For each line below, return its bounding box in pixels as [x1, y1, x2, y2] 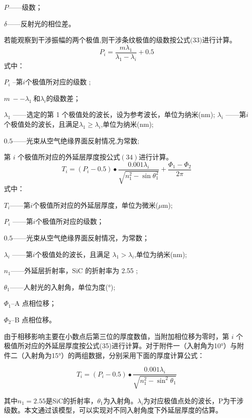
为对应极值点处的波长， [143, 395, 219, 405]
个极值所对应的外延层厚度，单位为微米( [33, 199, 158, 210]
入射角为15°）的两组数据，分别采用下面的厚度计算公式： [24, 350, 205, 360]
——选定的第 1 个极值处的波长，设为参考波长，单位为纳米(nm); [13, 109, 215, 119]
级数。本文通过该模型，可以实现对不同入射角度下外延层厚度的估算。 [4, 405, 222, 415]
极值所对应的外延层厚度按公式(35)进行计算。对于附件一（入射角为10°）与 [4, 340, 237, 351]
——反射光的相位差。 [7, 18, 76, 28]
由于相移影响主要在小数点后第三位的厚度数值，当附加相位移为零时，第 [4, 331, 229, 341]
